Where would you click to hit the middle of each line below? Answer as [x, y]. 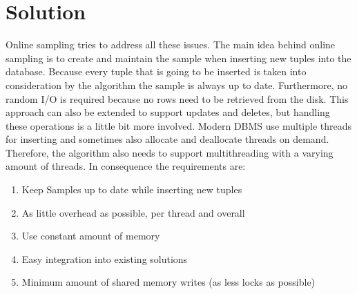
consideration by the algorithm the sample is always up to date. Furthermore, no [176, 85]
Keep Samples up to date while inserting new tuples [132, 189]
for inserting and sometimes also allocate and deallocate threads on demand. [167, 139]
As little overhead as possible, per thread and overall [133, 212]
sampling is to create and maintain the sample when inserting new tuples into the [178, 58]
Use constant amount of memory [91, 236]
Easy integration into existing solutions [105, 258]
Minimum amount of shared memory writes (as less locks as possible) [168, 282]
